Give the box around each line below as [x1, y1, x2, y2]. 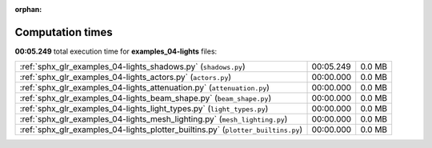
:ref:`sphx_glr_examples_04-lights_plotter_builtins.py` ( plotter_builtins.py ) [19, 124, 303, 135]
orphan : [14, 5, 42, 14]
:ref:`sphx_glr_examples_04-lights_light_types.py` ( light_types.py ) [19, 103, 269, 114]
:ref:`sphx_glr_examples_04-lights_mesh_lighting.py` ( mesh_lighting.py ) [19, 114, 288, 125]
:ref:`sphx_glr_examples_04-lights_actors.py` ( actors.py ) [19, 72, 232, 83]
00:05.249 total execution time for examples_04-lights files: [14, 46, 218, 56]
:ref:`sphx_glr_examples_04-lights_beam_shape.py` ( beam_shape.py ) [19, 93, 272, 104]
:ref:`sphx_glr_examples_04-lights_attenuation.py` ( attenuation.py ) [19, 82, 270, 94]
